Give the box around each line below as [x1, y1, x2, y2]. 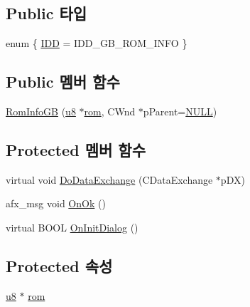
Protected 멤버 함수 [6, 138, 146, 160]
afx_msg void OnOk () [6, 196, 106, 211]
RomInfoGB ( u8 [6, 104, 76, 118]
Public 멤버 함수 [6, 71, 120, 93]
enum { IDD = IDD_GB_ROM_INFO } [6, 36, 187, 51]
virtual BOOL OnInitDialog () [6, 219, 138, 234]
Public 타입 [6, 2, 87, 24]
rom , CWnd [84, 104, 136, 118]
